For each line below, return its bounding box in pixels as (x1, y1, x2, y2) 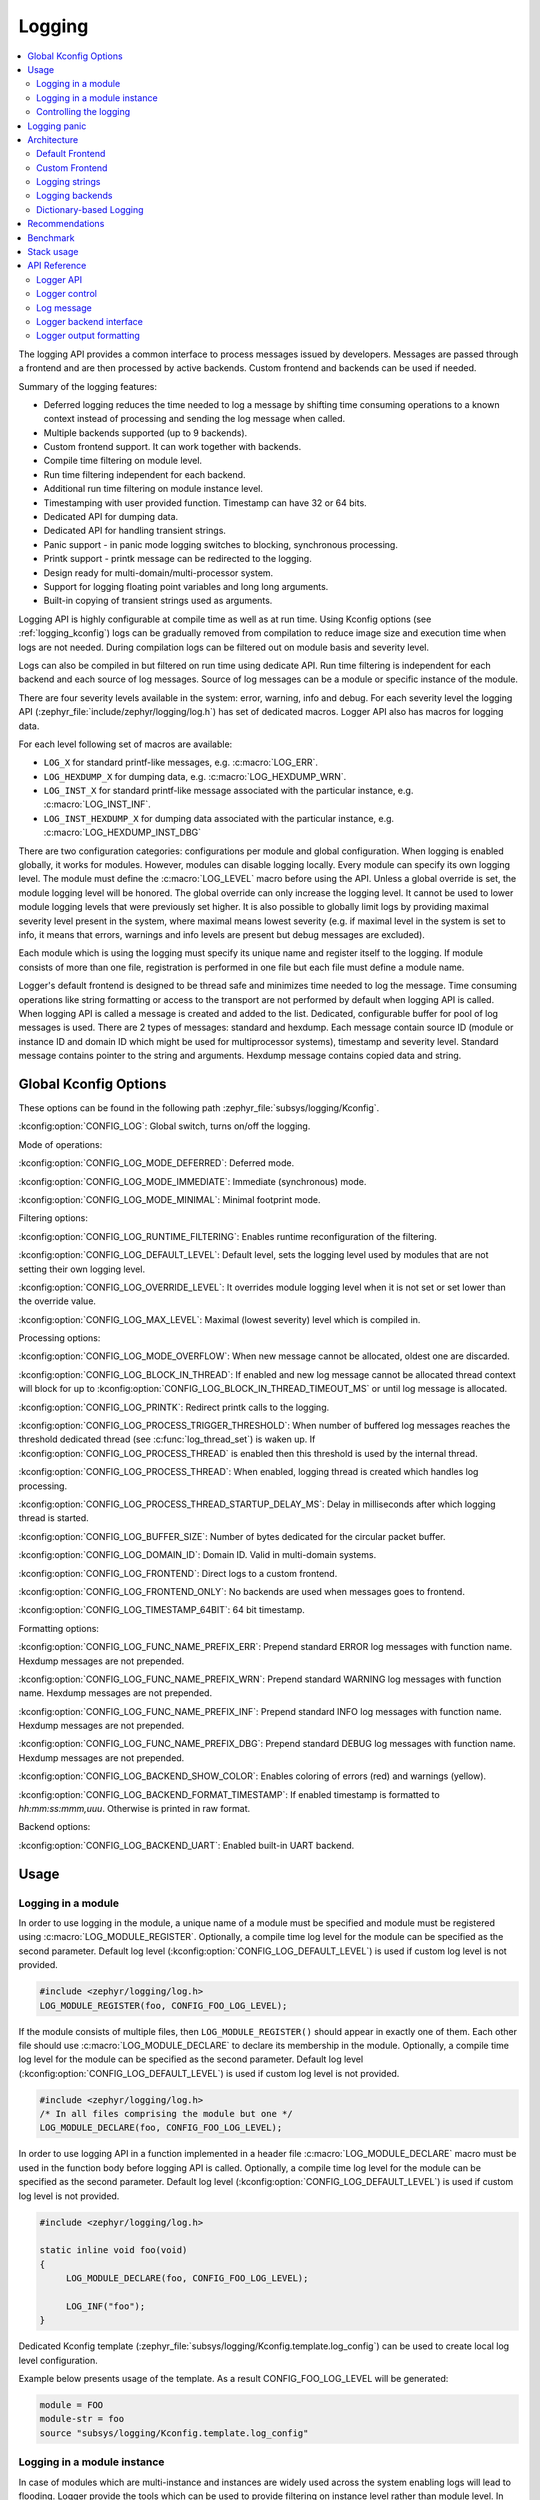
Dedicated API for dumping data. (43, 511, 179, 523)
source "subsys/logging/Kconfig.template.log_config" (39, 2427, 309, 2439)
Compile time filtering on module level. (43, 455, 203, 467)
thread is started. (18, 1512, 89, 1524)
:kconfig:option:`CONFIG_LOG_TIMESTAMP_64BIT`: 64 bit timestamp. (18, 1604, 305, 1616)
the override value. (18, 1295, 97, 1307)
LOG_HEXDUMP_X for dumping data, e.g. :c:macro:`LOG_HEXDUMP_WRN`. (43, 770, 347, 782)
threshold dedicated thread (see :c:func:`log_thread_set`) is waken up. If (18, 1433, 316, 1445)
